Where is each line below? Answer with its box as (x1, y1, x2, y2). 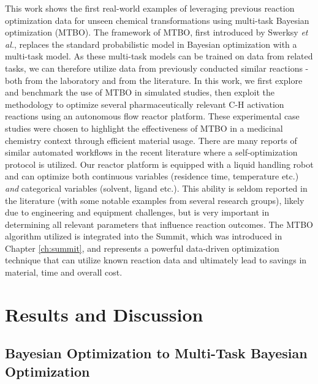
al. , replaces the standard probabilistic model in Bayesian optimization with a (5, 37, 297, 50)
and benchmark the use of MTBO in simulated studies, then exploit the (5, 86, 274, 99)
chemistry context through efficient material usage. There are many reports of (5, 134, 297, 146)
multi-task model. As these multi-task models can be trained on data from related (5, 50, 313, 62)
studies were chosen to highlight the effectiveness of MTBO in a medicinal (5, 121, 283, 134)
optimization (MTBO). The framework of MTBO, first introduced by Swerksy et (5, 26, 308, 39)
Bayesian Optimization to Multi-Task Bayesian (5, 344, 308, 363)
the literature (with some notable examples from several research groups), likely (5, 194, 305, 206)
